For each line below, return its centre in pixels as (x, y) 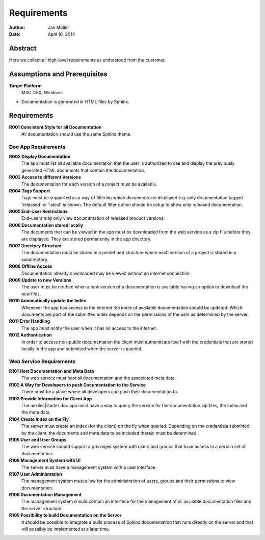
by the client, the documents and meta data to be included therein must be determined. (110, 433)
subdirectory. (35, 259)
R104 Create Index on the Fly (39, 419)
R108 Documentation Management (45, 495)
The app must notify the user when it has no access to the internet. (89, 328)
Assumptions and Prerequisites (58, 74)
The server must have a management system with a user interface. (89, 467)
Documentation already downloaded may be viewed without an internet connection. (106, 273)
